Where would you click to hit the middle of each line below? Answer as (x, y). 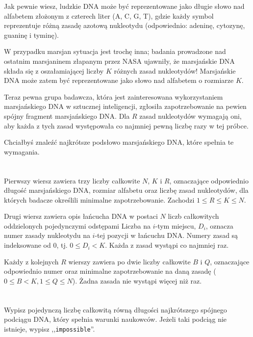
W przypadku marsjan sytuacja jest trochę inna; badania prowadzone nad (115, 51)
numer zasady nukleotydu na (47, 235)
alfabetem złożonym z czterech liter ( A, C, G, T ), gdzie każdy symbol (109, 15)
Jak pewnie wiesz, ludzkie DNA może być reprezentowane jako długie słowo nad (124, 6)
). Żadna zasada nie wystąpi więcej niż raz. (137, 280)
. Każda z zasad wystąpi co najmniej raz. (167, 245)
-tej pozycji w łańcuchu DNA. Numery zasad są (166, 235)
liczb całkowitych (193, 216)
